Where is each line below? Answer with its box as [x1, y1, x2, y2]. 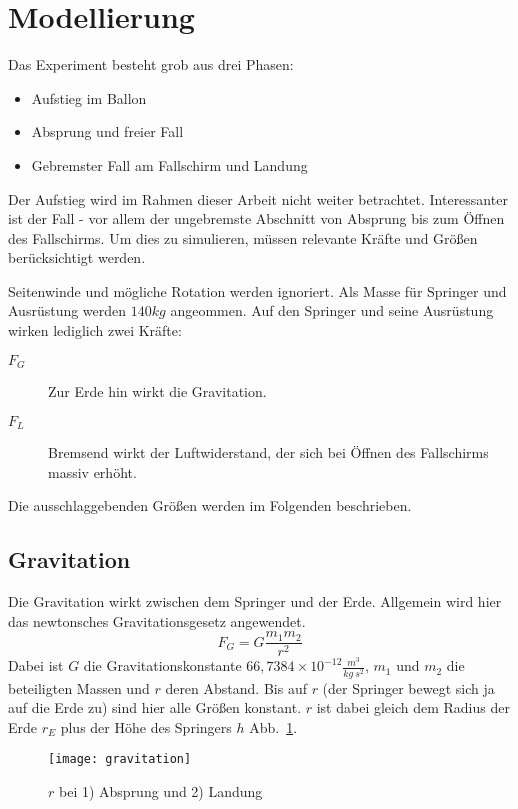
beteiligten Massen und [8, 677, 150, 698]
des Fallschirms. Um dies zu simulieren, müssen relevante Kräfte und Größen [8, 227, 478, 248]
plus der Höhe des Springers [60, 716, 232, 737]
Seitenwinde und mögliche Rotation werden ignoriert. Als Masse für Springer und [8, 280, 507, 301]
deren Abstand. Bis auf [165, 677, 307, 698]
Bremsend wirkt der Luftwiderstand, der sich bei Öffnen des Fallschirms [48, 442, 489, 463]
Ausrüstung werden [8, 300, 127, 321]
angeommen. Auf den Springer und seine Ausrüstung [170, 300, 494, 321]
